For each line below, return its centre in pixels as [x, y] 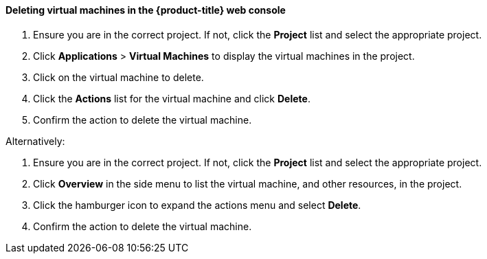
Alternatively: [35, 141]
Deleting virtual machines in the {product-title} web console [146, 10]
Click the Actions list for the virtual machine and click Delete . [172, 98]
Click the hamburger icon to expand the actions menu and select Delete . [197, 205]
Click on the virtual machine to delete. [118, 77]
